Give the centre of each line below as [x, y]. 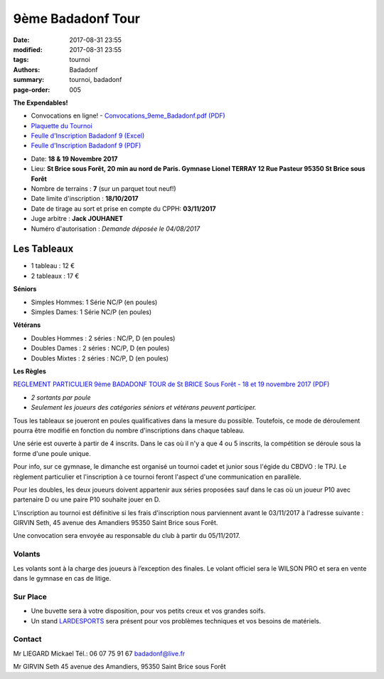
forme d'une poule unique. [52, 453]
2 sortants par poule [61, 397]
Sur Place [30, 596]
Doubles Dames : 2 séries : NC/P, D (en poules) [100, 348]
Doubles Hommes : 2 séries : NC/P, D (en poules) [103, 338]
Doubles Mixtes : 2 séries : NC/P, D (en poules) [100, 358]
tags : [21, 60]
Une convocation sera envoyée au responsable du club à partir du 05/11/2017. [127, 536]
